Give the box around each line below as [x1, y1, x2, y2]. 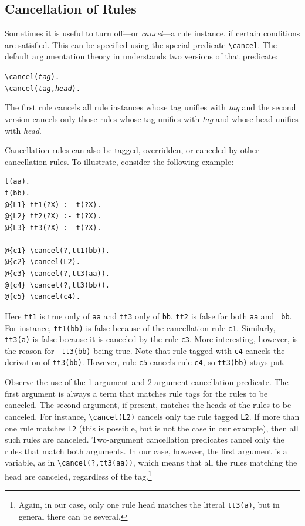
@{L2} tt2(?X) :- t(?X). [5, 212, 101, 221]
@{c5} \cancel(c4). [5, 292, 80, 301]
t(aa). [5, 177, 30, 186]
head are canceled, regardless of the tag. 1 [5, 468, 152, 482]
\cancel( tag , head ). [5, 84, 80, 93]
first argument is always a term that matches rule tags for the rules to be [5, 387, 268, 399]
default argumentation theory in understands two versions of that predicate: [5, 50, 278, 62]
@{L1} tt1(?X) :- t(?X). [5, 200, 101, 209]
